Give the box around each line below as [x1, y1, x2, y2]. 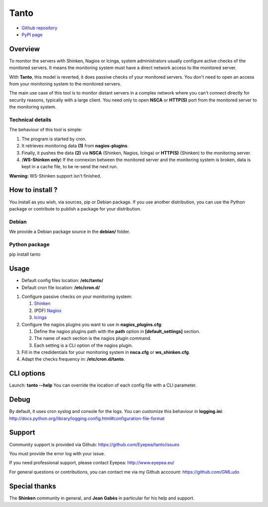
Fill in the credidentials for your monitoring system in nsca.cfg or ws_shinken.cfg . [21, 349, 191, 355]
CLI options [9, 369, 46, 378]
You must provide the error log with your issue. [9, 450, 105, 456]
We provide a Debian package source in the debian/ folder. [9, 229, 131, 235]
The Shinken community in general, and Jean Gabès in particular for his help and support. [9, 495, 195, 501]
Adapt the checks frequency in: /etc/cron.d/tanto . [21, 356, 125, 362]
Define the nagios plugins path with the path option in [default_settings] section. [34, 328, 201, 334]
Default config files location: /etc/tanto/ [21, 278, 104, 284]
